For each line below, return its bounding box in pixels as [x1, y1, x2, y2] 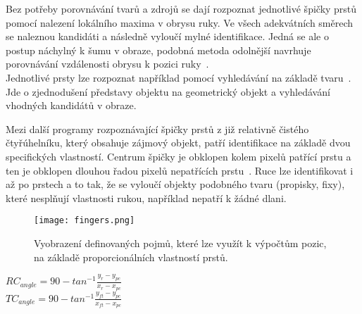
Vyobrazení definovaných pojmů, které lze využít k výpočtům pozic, [34, 235, 327, 250]
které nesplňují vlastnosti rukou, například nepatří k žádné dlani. [6, 190, 287, 205]
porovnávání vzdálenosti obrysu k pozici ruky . [6, 56, 209, 71]
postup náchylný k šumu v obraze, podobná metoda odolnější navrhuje [6, 42, 311, 57]
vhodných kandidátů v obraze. [6, 98, 137, 113]
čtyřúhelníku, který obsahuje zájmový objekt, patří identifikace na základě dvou [6, 135, 351, 150]
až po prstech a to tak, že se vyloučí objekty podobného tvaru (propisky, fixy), [6, 177, 345, 191]
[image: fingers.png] [34, 215, 135, 226]
